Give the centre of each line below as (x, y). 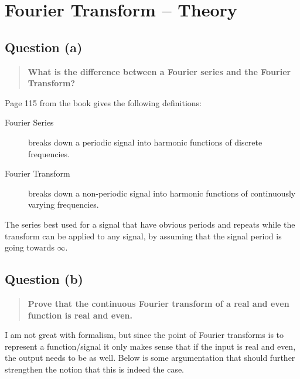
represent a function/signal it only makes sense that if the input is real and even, (150, 346)
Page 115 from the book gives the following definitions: (103, 102)
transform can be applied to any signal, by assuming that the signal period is (143, 236)
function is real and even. (80, 315)
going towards (30, 247)
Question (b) (44, 279)
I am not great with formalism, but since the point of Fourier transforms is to (144, 335)
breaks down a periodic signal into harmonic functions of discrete (145, 142)
